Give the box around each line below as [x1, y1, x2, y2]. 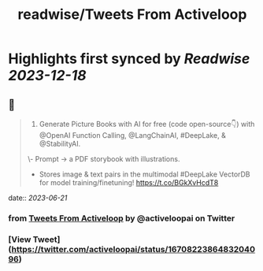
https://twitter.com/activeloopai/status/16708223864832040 [11, 243, 256, 254]
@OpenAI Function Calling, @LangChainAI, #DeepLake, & [39, 131, 226, 139]
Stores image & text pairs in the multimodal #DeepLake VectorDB [39, 169, 250, 179]
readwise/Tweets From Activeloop [17, 6, 247, 24]
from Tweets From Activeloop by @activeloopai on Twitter [8, 213, 235, 224]
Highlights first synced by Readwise [8, 50, 250, 68]
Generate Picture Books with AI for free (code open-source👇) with [39, 120, 255, 128]
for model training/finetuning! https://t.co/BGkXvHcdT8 [39, 178, 219, 187]
